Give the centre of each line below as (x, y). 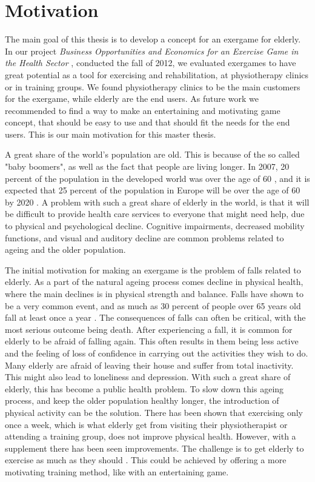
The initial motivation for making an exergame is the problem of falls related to (153, 269)
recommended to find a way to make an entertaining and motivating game (143, 110)
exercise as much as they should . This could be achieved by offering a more (146, 460)
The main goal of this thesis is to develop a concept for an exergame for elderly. (153, 39)
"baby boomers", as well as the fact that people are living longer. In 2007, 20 (147, 166)
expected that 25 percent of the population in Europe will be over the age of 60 (153, 190)
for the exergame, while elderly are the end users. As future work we (132, 99)
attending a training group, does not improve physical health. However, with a (151, 436)
